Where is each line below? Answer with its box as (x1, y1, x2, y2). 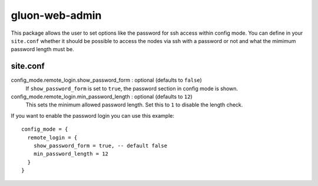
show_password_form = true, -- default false (33, 142, 168, 149)
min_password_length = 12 (33, 151, 109, 157)
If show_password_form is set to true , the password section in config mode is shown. (25, 85, 238, 92)
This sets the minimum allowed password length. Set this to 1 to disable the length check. (25, 101, 243, 108)
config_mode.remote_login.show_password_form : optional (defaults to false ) (11, 77, 203, 84)
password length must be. (11, 46, 74, 53)
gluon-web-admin (11, 9, 102, 22)
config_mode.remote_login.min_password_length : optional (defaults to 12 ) (11, 93, 193, 100)
